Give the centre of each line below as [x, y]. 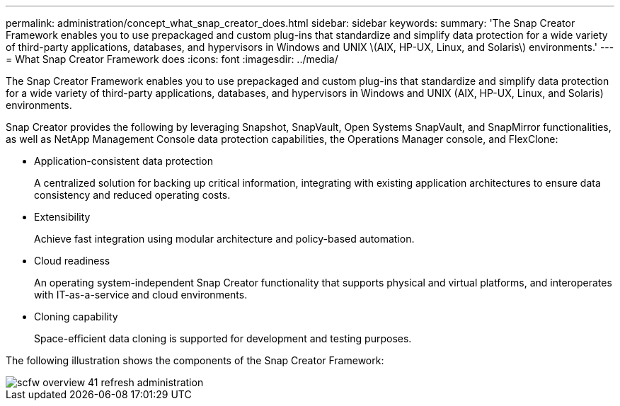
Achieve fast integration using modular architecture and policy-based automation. [224, 239]
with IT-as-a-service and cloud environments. [141, 295]
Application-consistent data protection [124, 161]
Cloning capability [76, 317]
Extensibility [62, 217]
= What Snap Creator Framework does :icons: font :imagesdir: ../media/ [172, 59]
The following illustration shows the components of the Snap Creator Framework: [195, 360]
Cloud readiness [72, 261]
